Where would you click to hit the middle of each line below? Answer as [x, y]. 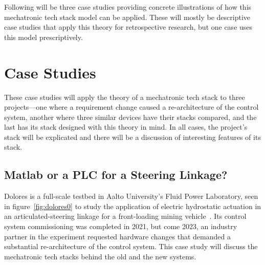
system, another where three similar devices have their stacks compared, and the [130, 117]
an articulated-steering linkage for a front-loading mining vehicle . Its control [125, 216]
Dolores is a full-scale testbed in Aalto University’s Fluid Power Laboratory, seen [131, 196]
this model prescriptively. [43, 37]
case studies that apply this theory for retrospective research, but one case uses [128, 27]
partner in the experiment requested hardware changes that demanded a [117, 236]
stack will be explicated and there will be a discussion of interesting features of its [132, 137]
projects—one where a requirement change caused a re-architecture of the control [131, 107]
